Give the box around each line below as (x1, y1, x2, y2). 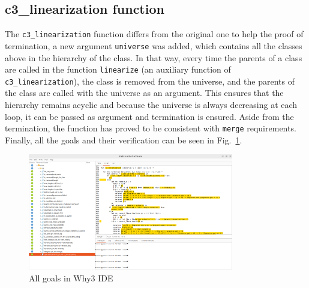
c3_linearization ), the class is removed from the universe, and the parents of (5, 74, 295, 87)
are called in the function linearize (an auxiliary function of (5, 63, 231, 76)
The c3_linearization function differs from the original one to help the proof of (5, 28, 304, 40)
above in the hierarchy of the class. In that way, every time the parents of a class (5, 51, 302, 64)
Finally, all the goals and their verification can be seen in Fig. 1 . (5, 133, 242, 146)
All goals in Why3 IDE (29, 271, 113, 284)
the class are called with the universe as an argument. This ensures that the (5, 86, 284, 99)
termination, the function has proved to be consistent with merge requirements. (5, 122, 296, 134)
